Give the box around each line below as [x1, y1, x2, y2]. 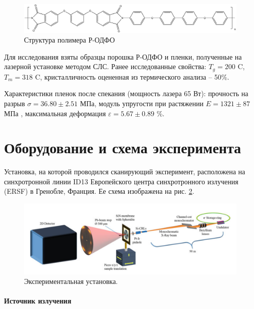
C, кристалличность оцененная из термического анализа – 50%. [35, 71, 229, 82]
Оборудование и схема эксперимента [4, 137, 241, 158]
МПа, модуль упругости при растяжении [80, 98, 204, 108]
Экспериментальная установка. [24, 276, 118, 286]
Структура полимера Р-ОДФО [24, 35, 115, 45]
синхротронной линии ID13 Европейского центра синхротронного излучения [4, 176, 238, 186]
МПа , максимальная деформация [4, 108, 106, 118]
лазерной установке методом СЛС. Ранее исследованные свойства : [4, 61, 206, 72]
